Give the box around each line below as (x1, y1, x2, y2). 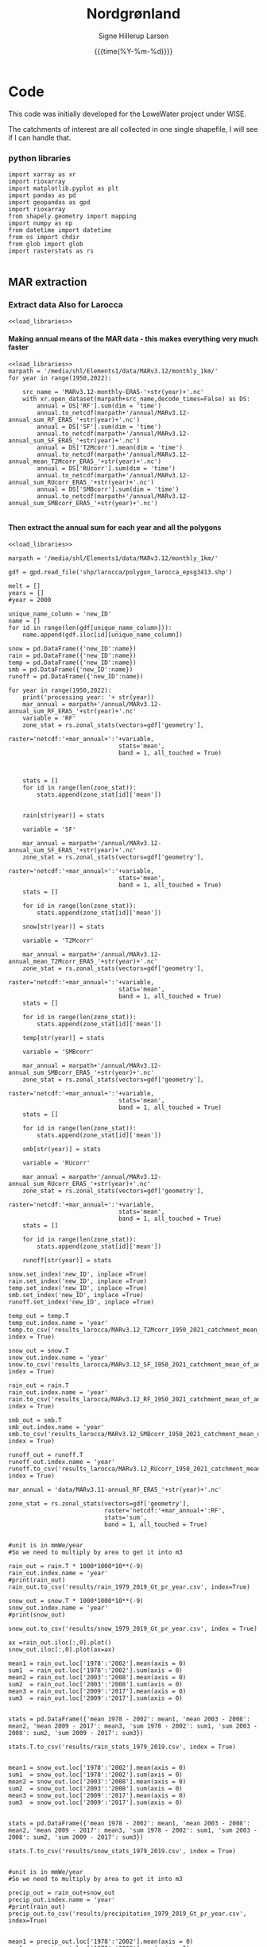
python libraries (8, 153, 72, 164)
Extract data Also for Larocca (8, 299, 123, 311)
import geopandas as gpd (8, 198, 91, 207)
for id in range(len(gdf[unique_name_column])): (8, 624, 172, 632)
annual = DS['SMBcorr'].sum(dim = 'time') (37, 485, 180, 493)
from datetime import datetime (8, 226, 112, 234)
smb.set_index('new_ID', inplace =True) (8, 1292, 145, 1300)
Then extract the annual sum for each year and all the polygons (8, 523, 222, 532)
